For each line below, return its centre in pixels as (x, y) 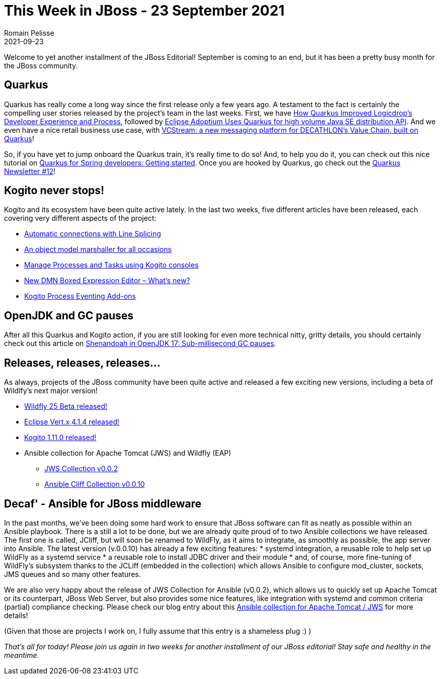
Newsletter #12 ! (30, 171)
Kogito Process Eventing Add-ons (80, 296)
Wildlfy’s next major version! (51, 391)
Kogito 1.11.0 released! (60, 438)
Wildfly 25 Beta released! (66, 406)
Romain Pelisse (29, 33)
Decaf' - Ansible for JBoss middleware (103, 503)
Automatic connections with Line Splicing (93, 234)
